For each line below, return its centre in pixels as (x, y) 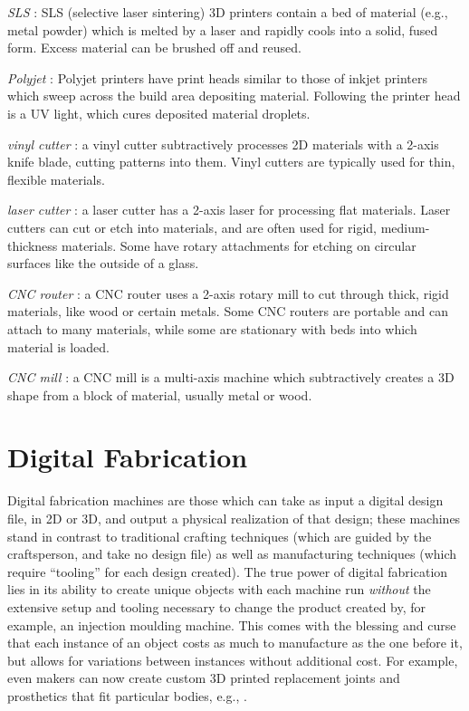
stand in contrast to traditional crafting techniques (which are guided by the (220, 536)
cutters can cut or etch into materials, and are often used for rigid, (192, 227)
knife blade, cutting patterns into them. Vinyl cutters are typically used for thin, (231, 162)
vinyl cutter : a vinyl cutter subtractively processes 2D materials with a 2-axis (223, 144)
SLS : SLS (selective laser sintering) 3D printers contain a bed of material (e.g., (228, 12)
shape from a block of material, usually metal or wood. (160, 394)
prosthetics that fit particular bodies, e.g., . (127, 695)
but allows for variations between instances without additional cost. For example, (233, 660)
